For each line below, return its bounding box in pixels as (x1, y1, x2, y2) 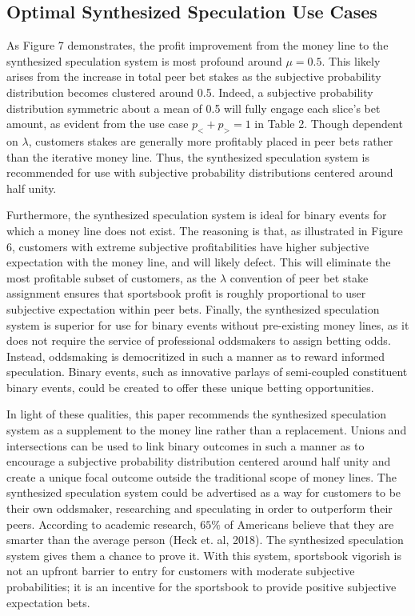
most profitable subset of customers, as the (6, 269, 217, 286)
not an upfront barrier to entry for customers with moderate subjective (6, 562, 355, 579)
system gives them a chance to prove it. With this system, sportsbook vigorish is (6, 546, 401, 563)
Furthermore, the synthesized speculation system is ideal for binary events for (6, 206, 387, 223)
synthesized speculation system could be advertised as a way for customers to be (6, 484, 401, 501)
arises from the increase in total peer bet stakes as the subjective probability (6, 68, 381, 85)
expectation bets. (6, 594, 90, 610)
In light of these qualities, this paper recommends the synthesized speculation (6, 406, 387, 422)
